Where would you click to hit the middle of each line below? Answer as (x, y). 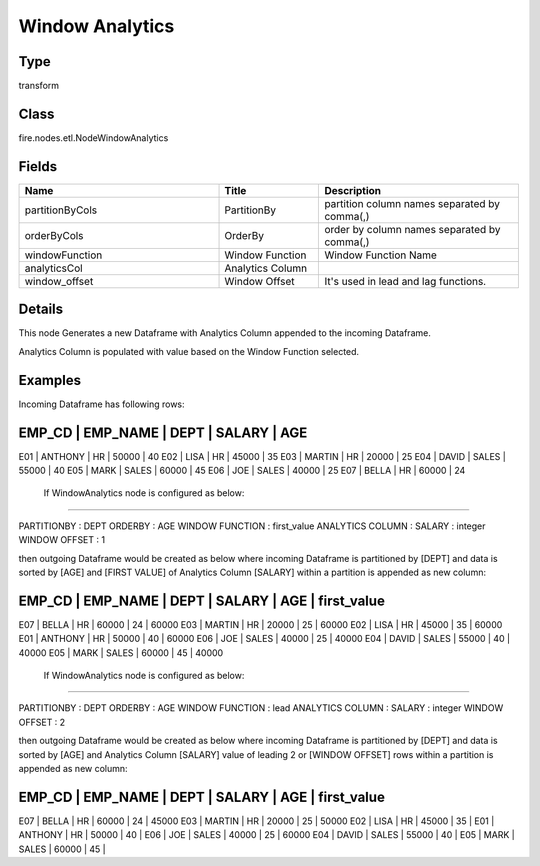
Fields (38, 166)
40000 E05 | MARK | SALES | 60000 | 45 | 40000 (121, 652)
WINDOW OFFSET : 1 (61, 540)
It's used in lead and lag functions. (405, 281)
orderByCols (54, 235)
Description (353, 190)
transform (39, 86)
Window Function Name (380, 255)
